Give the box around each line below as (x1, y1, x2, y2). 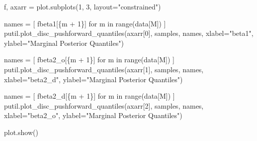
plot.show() (4, 127, 38, 137)
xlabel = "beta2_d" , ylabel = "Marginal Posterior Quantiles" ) (4, 74, 183, 84)
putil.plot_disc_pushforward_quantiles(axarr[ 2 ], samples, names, (4, 100, 204, 111)
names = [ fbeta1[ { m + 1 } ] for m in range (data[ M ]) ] (4, 18, 166, 28)
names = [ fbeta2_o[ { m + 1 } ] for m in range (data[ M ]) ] (4, 54, 174, 65)
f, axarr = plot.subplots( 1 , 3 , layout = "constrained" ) (4, 1, 161, 11)
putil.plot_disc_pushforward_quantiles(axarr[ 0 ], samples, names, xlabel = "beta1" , (4, 28, 254, 38)
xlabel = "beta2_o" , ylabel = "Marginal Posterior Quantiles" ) (4, 110, 182, 121)
